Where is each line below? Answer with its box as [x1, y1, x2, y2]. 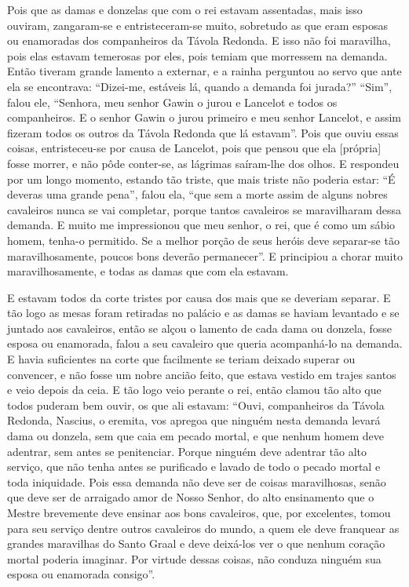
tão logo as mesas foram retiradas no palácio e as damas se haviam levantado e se [7, 304, 400, 321]
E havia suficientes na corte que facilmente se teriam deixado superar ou [7, 351, 356, 367]
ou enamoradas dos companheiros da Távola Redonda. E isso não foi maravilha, [7, 32, 391, 49]
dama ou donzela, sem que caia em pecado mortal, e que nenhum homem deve [7, 428, 384, 444]
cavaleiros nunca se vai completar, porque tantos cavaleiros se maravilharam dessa [7, 201, 401, 217]
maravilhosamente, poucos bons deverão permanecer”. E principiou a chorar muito [7, 247, 403, 264]
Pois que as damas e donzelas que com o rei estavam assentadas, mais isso [7, 2, 363, 17]
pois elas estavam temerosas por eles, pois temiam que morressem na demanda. [7, 47, 388, 64]
